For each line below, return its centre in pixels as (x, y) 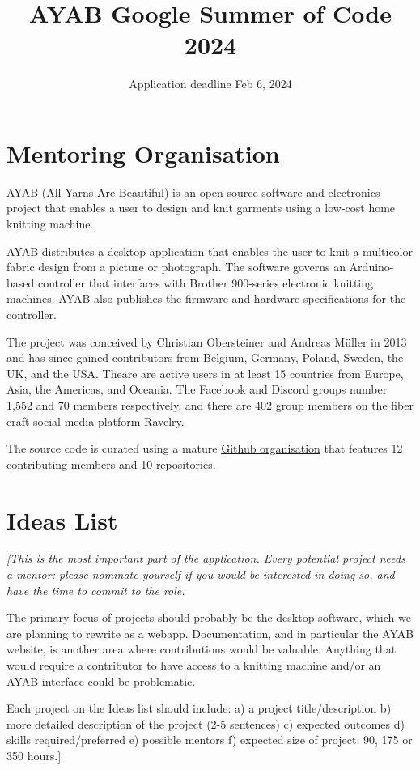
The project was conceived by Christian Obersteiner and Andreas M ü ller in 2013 (207, 341)
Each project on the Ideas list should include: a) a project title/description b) (199, 708)
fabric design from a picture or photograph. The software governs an (176, 267)
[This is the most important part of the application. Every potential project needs (206, 558)
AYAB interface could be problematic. (101, 681)
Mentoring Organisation (143, 153)
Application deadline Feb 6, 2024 (210, 84)
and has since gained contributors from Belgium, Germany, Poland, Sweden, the (205, 357)
